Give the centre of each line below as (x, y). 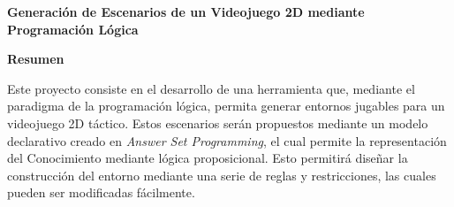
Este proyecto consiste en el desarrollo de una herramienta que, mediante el (211, 88)
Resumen (36, 59)
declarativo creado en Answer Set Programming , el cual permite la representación (227, 140)
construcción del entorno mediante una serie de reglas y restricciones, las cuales (222, 175)
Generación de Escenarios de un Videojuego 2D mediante (186, 11)
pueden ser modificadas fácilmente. (101, 192)
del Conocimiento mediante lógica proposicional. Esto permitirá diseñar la (208, 158)
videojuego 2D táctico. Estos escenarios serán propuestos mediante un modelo (218, 123)
